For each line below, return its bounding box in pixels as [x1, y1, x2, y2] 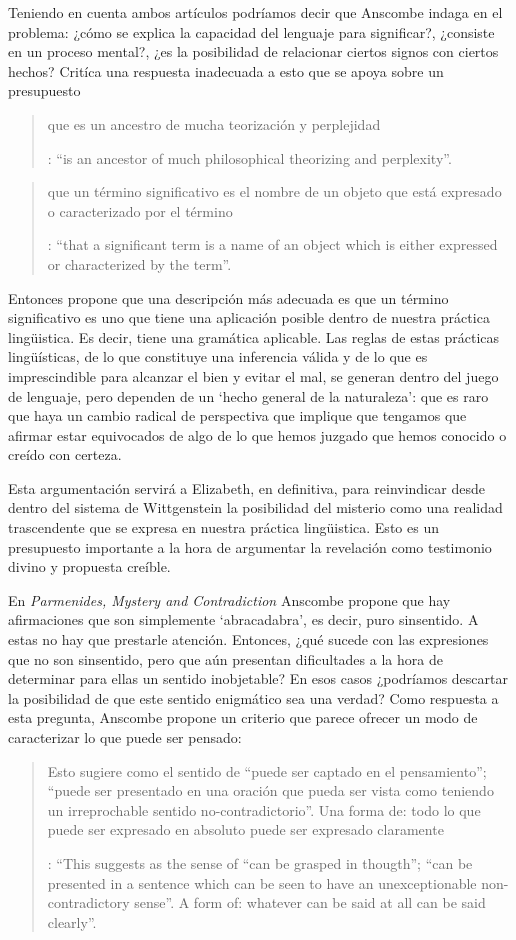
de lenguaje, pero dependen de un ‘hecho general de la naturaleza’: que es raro [8, 385, 489, 406]
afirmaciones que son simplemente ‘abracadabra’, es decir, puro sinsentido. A [8, 609, 479, 630]
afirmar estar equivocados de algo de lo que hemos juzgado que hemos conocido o [8, 424, 507, 445]
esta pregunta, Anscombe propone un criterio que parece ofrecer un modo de [8, 707, 478, 728]
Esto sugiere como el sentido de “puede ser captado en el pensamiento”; [47, 760, 487, 781]
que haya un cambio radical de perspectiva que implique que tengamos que [8, 405, 467, 426]
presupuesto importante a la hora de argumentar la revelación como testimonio [8, 536, 492, 557]
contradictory [47, 892, 130, 913]
